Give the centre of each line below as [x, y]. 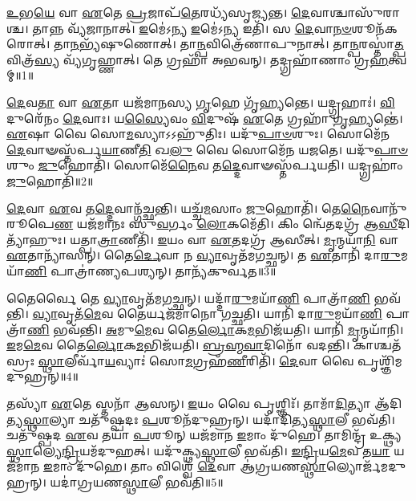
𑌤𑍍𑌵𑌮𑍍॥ [398, 59]
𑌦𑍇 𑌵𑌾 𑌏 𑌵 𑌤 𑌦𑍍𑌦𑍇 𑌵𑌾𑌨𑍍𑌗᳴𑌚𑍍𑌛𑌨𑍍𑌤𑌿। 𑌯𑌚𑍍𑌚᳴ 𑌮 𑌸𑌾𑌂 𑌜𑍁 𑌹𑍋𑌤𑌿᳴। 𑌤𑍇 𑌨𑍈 [188, 208]
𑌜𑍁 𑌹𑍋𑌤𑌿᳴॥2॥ [50, 180]
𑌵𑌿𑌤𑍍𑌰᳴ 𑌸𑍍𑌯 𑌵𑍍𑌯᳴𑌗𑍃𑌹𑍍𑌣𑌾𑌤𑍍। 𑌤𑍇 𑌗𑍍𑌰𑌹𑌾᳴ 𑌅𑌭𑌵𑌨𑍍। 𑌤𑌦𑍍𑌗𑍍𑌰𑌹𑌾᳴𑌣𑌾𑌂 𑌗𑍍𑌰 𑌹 [198, 59]
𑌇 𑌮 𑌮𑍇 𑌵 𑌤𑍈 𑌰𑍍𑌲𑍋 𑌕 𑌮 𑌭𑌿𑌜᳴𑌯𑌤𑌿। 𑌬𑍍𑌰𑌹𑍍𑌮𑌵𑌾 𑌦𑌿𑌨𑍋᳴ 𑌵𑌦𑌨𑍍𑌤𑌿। [178, 345]
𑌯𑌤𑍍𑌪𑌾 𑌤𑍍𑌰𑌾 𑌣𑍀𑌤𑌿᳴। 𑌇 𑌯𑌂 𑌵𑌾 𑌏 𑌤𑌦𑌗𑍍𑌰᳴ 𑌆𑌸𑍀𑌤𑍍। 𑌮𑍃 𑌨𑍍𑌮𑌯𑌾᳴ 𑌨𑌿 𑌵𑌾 [234, 239]
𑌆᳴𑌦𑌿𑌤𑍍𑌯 [388, 403]
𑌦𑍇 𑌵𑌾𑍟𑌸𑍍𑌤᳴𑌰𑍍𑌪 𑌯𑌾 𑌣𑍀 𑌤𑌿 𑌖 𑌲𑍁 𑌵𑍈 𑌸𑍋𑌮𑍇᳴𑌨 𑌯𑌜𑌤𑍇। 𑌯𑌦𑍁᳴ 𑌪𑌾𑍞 [207, 149]
